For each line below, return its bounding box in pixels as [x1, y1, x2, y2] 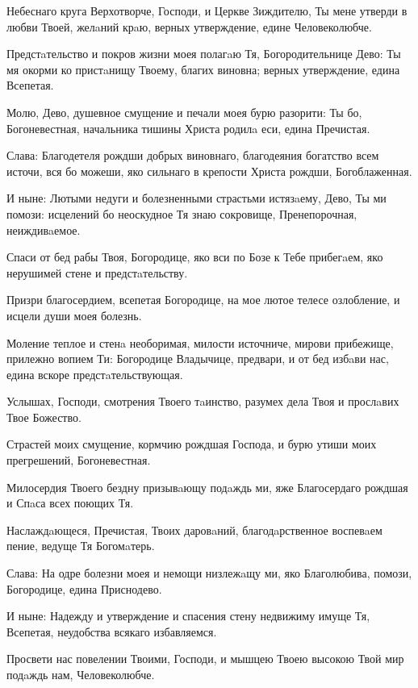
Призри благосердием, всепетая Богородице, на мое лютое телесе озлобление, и [6, 291, 400, 308]
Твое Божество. [6, 408, 82, 425]
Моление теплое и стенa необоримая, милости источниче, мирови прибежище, [6, 334, 394, 351]
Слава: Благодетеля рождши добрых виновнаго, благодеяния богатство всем [6, 147, 379, 164]
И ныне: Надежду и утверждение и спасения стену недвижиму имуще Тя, [6, 607, 370, 624]
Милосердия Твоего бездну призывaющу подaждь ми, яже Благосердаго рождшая [6, 478, 408, 495]
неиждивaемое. [6, 221, 81, 238]
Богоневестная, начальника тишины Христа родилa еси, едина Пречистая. [6, 119, 370, 136]
